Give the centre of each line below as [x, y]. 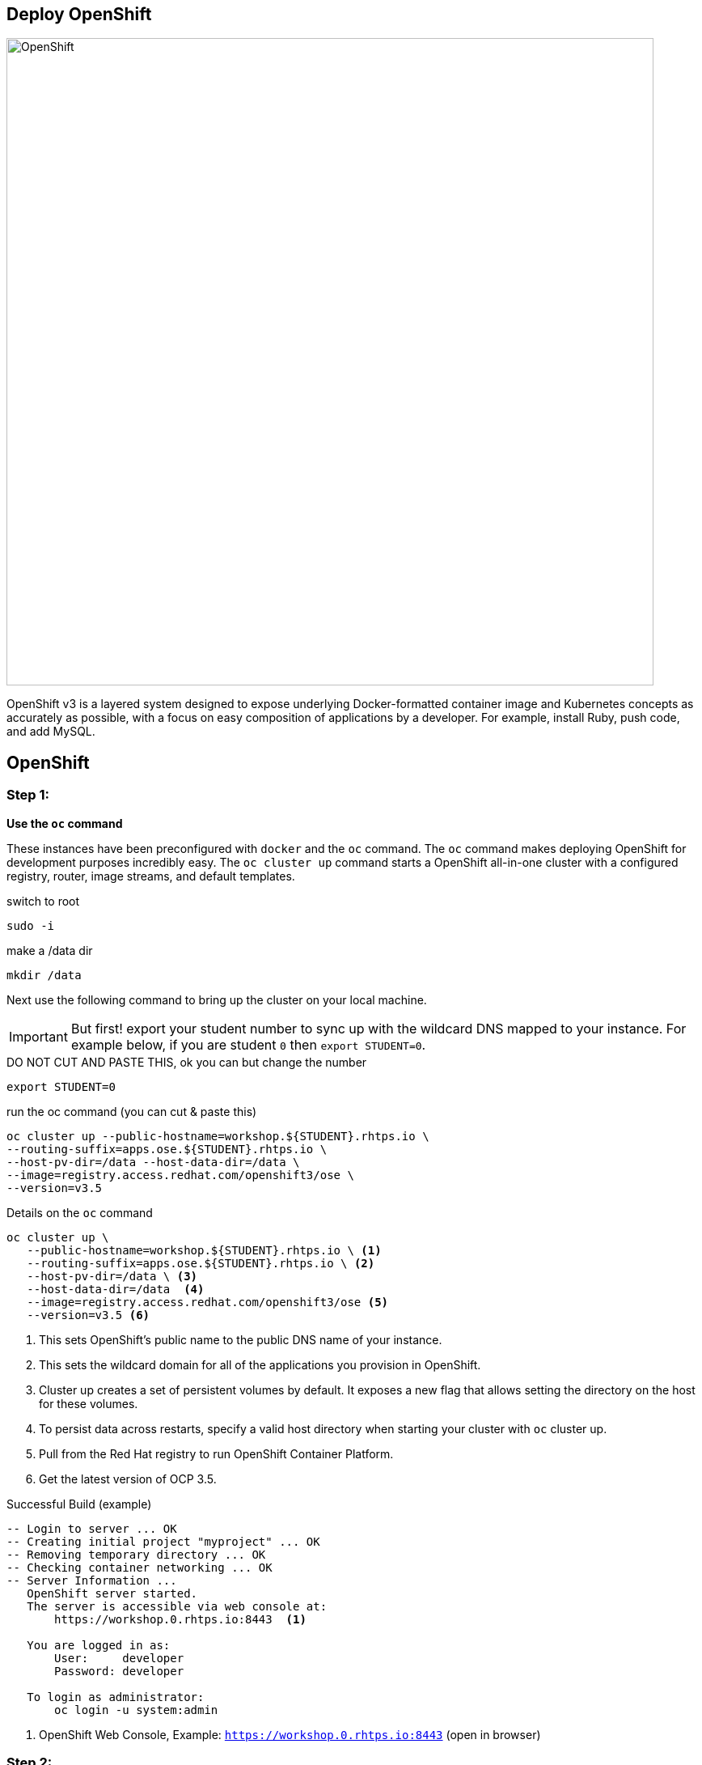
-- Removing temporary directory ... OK [136, 1554]
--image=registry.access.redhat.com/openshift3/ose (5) [208, 1302]
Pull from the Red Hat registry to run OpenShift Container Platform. [216, 1453]
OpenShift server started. [112, 1593]
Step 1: [28, 795]
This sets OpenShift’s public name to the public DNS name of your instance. [241, 1339]
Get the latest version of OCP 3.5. [128, 1479]
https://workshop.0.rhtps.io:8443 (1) [180, 1619]
